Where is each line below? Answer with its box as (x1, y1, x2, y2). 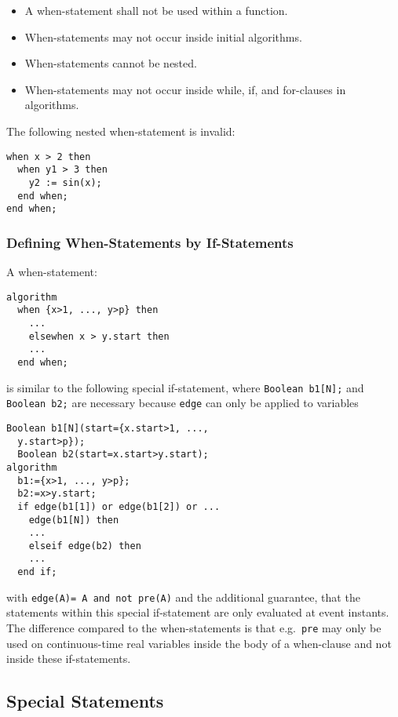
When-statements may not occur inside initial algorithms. (24, 28, 302, 45)
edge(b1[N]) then (28, 514, 119, 526)
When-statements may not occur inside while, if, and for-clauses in (24, 81, 346, 97)
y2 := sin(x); (28, 177, 102, 188)
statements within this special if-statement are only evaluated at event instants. (6, 604, 389, 621)
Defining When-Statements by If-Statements (6, 232, 294, 252)
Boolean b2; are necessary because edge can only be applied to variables (6, 395, 359, 411)
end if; (17, 566, 57, 578)
